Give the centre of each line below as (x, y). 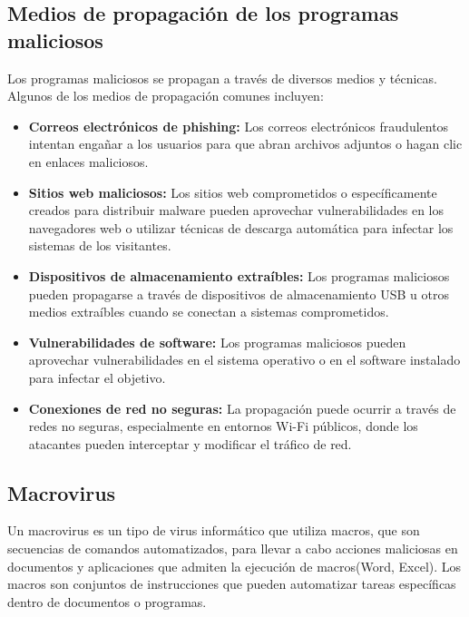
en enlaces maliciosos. (88, 161)
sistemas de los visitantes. (100, 245)
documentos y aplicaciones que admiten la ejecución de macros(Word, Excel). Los (234, 566)
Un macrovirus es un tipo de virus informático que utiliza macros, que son (214, 530)
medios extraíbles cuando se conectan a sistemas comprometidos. (209, 312)
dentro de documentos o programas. (107, 601)
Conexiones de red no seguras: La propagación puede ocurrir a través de (242, 408)
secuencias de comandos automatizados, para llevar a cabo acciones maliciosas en (233, 548)
